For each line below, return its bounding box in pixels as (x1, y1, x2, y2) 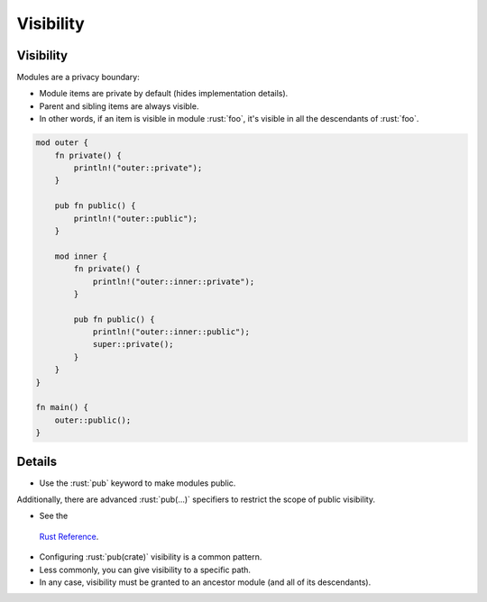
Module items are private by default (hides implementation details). (39, 88, 289, 99)
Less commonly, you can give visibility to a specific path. (39, 564, 252, 575)
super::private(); (92, 339, 175, 350)
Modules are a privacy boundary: (16, 72, 140, 83)
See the (39, 510, 69, 522)
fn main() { (35, 402, 89, 413)
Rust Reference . (39, 531, 99, 542)
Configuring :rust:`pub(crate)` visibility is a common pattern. (39, 552, 262, 562)
